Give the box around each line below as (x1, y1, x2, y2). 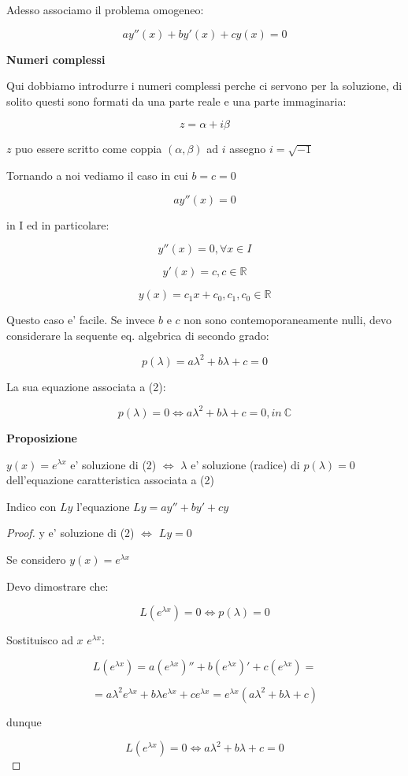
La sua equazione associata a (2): (6, 378, 166, 394)
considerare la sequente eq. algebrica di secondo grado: (6, 326, 269, 343)
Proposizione (6, 429, 77, 446)
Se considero (6, 550, 66, 567)
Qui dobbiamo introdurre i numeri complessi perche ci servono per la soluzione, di (6, 77, 402, 94)
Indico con (6, 498, 57, 514)
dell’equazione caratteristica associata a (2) (6, 472, 214, 488)
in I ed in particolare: (6, 216, 109, 233)
